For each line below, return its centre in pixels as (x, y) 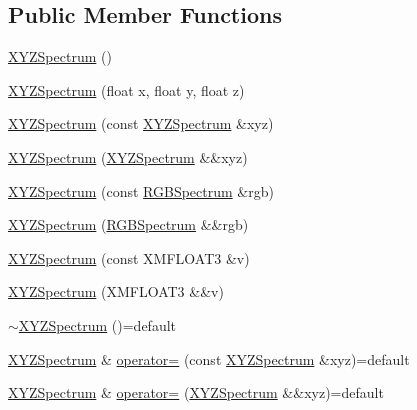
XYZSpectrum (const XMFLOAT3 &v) (129, 257)
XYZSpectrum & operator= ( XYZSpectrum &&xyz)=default (196, 392)
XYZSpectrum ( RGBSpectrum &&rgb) (128, 224)
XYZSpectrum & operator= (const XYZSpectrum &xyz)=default (209, 358)
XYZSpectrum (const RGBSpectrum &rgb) (141, 190)
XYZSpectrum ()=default (97, 324)
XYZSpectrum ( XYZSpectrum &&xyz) (128, 156)
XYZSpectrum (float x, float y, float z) (126, 89)
